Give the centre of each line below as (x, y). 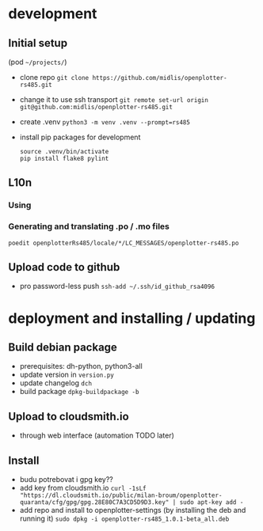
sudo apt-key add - (212, 503)
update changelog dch (56, 383)
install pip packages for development (80, 137)
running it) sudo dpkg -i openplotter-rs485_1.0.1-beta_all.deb (124, 518)
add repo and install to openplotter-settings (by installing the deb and (133, 510)
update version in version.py (67, 375)
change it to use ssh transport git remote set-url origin (114, 99)
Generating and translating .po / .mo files (89, 226)
